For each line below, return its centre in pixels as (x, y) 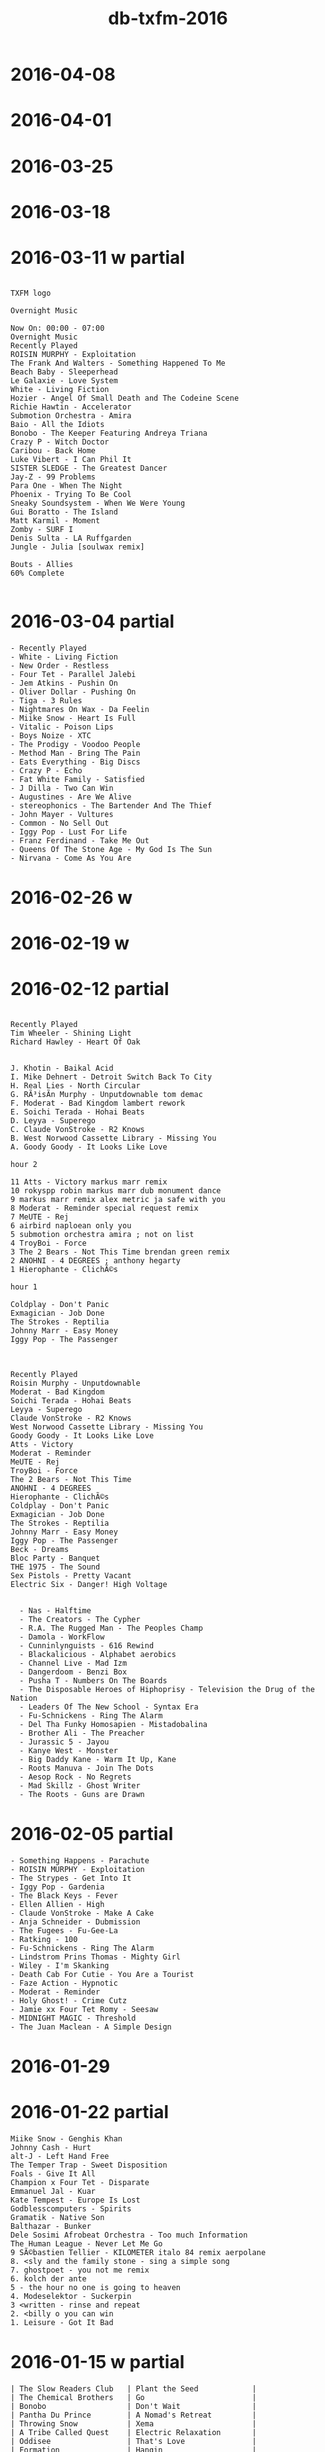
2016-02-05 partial (92, 1834)
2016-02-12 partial (90, 989)
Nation (24, 1698)
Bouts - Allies (42, 564)
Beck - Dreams (40, 1549)
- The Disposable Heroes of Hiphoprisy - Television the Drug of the (167, 1689)
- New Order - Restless (60, 665)
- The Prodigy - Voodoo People (75, 744)
